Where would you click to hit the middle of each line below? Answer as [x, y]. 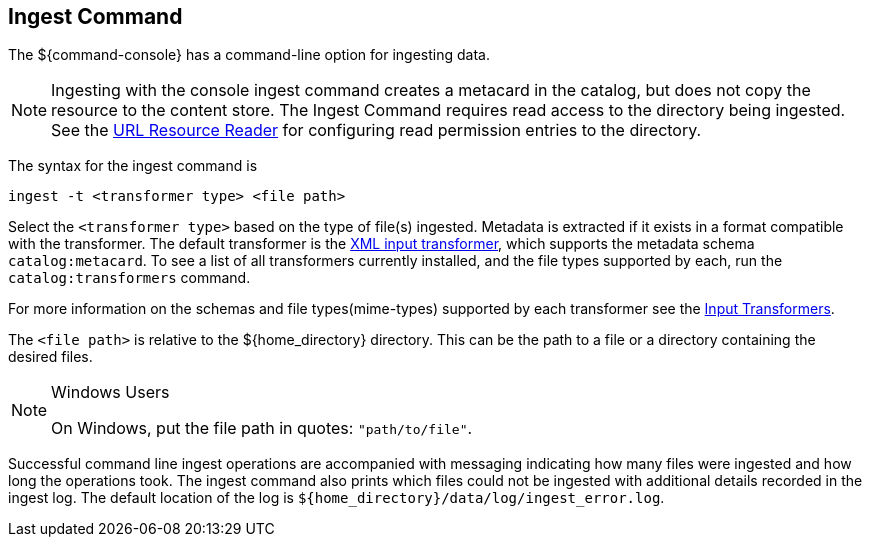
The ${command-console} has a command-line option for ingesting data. [249, 55]
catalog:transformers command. [129, 278]
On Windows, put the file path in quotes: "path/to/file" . [262, 428]
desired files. [50, 357]
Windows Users [110, 392]
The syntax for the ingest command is [133, 166]
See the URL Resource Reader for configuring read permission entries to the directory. [376, 130]
